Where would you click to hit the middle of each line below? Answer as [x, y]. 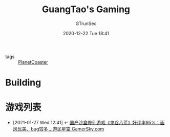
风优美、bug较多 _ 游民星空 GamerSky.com [58, 129]
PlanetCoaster [33, 62]
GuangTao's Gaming [86, 9]
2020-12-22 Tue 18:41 [86, 33]
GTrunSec [86, 23]
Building [23, 83]
